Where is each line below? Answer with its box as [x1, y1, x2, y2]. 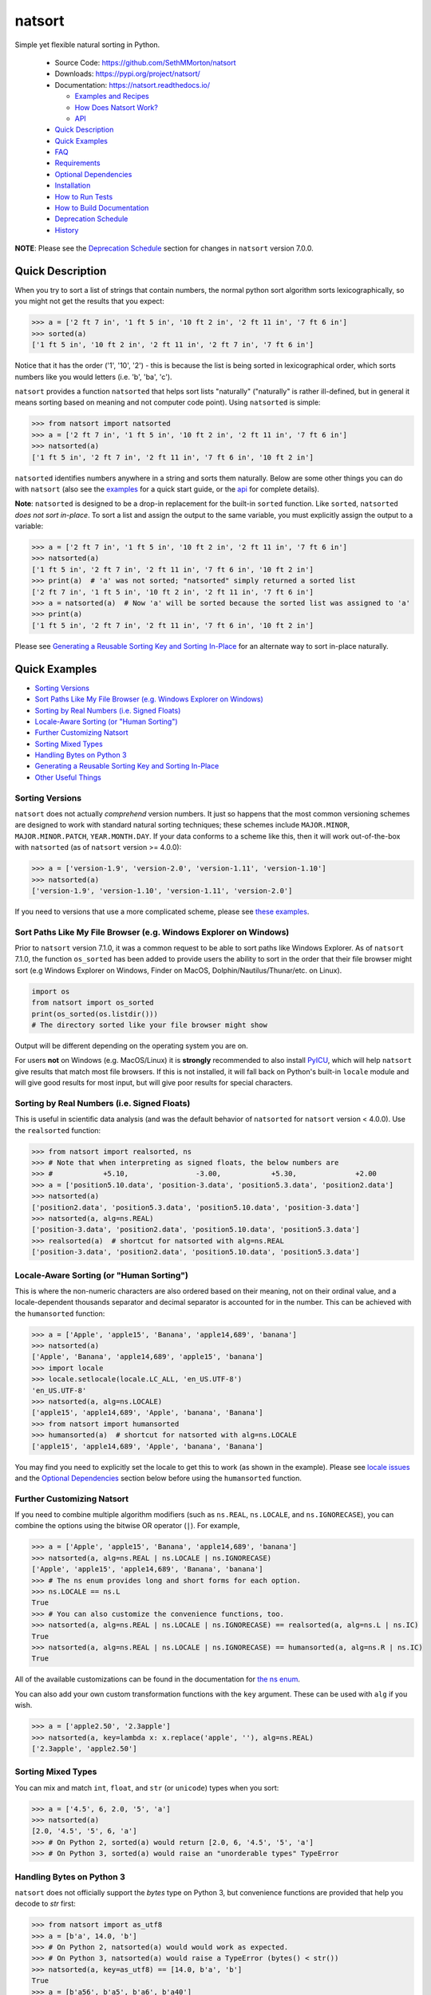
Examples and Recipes [74, 92, 149, 101]
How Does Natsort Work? [74, 102, 159, 112]
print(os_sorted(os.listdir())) [31, 1009, 159, 1018]
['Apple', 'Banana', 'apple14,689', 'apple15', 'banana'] [31, 1353, 263, 1361]
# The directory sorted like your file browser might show [31, 1020, 267, 1029]
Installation [54, 180, 91, 191]
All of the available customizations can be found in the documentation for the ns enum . [14, 1674, 301, 1684]
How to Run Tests [54, 192, 113, 201]
